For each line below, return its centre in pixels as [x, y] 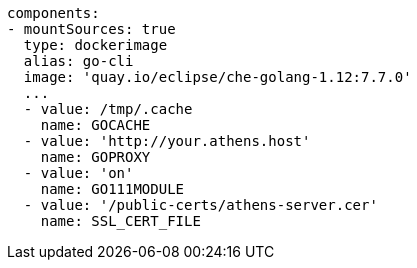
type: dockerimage [95, 45]
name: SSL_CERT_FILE [120, 221]
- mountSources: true [91, 29]
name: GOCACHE [95, 125]
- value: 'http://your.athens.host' [167, 141]
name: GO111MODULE [112, 189]
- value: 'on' [78, 173]
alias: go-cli [78, 61]
